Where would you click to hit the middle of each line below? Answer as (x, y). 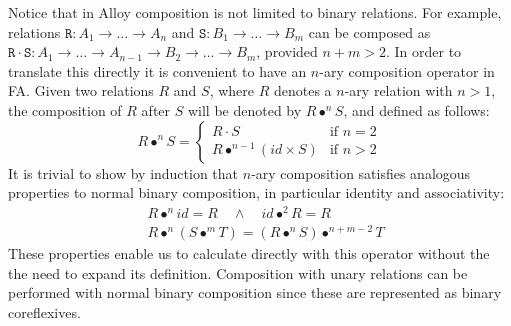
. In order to (423, 51)
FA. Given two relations (81, 90)
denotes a (302, 90)
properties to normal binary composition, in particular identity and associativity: (256, 192)
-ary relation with (398, 90)
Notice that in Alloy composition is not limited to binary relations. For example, (255, 12)
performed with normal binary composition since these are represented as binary (255, 292)
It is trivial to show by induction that (123, 172)
